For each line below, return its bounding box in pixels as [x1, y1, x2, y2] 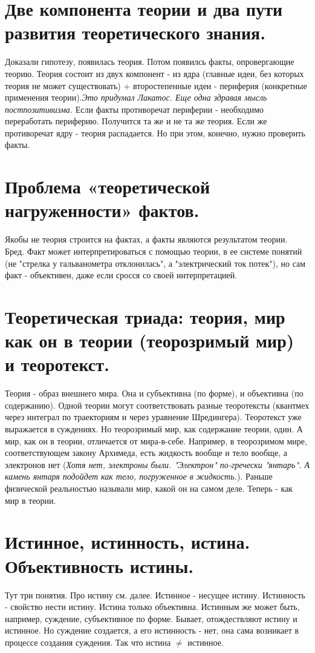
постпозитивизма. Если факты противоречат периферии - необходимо [5, 102, 264, 115]
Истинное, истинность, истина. [5, 529, 250, 554]
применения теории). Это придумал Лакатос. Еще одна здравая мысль [5, 91, 267, 104]
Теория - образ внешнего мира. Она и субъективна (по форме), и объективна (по [5, 387, 304, 400]
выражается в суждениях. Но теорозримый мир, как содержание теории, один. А [5, 423, 303, 435]
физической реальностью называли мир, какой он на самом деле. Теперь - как [5, 482, 293, 494]
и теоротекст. [5, 352, 109, 377]
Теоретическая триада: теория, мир [5, 304, 285, 329]
